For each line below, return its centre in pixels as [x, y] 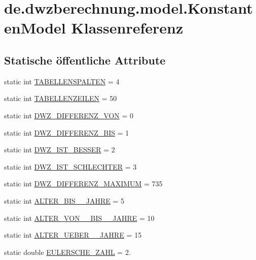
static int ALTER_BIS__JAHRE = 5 [64, 200]
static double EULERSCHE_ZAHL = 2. [67, 252]
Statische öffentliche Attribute [85, 60]
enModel [35, 28]
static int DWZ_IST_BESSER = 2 [60, 150]
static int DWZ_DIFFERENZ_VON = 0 [69, 115]
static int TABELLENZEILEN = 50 [61, 98]
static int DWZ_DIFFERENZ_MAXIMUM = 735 [83, 184]
